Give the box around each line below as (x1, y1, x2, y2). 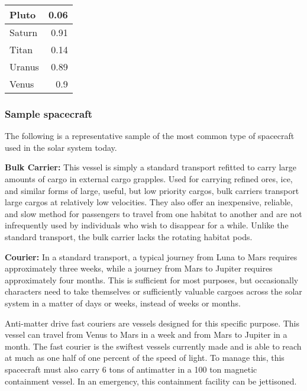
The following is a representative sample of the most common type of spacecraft (5, 130, 295, 142)
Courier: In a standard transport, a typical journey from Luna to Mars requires (5, 250, 298, 263)
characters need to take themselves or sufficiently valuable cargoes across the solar (5, 285, 302, 298)
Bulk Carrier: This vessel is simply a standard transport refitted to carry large (5, 161, 297, 173)
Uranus (9, 60, 39, 73)
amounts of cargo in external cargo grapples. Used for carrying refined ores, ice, (5, 173, 293, 185)
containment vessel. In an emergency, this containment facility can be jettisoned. (5, 374, 297, 387)
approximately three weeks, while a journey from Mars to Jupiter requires (5, 262, 273, 274)
